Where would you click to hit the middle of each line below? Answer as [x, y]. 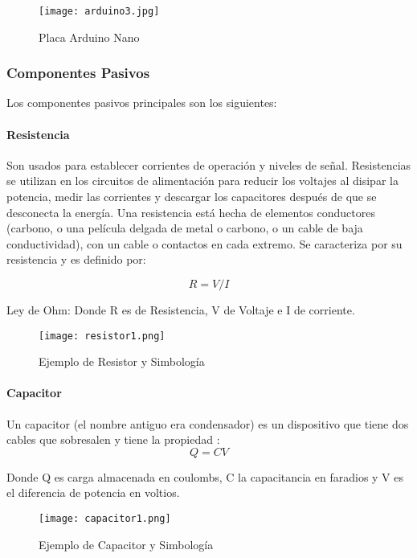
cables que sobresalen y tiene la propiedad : [113, 439]
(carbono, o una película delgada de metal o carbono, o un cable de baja [185, 228]
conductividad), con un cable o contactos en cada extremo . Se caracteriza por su [204, 243]
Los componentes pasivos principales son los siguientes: [142, 103]
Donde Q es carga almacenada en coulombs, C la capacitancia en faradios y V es [205, 476]
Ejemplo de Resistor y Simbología [122, 361]
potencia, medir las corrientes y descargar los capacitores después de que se [192, 197]
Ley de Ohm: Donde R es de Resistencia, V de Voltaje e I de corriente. [181, 310]
